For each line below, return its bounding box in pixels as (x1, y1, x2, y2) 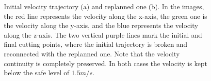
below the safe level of (4, 67, 69, 78)
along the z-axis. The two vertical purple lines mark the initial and (4, 29, 202, 40)
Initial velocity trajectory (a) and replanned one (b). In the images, (4, 1, 204, 11)
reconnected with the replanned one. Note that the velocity (4, 48, 180, 58)
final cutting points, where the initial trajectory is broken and (4, 39, 187, 49)
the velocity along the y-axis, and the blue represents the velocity (4, 20, 198, 30)
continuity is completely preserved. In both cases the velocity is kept (4, 58, 207, 68)
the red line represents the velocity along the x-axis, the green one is (4, 11, 207, 21)
